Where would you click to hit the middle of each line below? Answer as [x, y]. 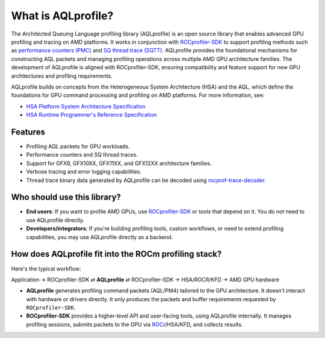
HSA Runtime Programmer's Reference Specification [91, 115]
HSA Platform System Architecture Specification [86, 106]
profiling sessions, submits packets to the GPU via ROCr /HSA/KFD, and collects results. [135, 324]
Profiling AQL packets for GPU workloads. [78, 146]
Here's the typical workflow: [46, 269]
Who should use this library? [66, 197]
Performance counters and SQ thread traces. [82, 155]
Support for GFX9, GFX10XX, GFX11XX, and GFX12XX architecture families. [119, 163]
